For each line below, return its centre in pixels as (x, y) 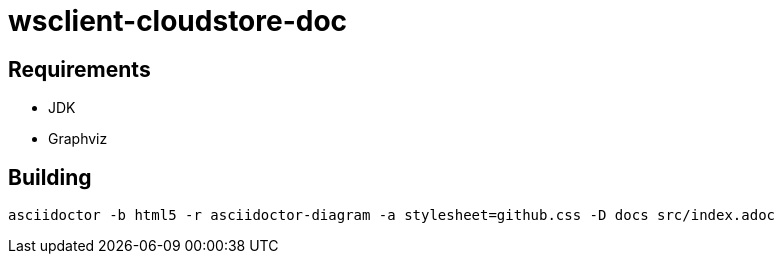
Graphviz (78, 139)
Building (50, 177)
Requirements (79, 69)
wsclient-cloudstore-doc (178, 21)
